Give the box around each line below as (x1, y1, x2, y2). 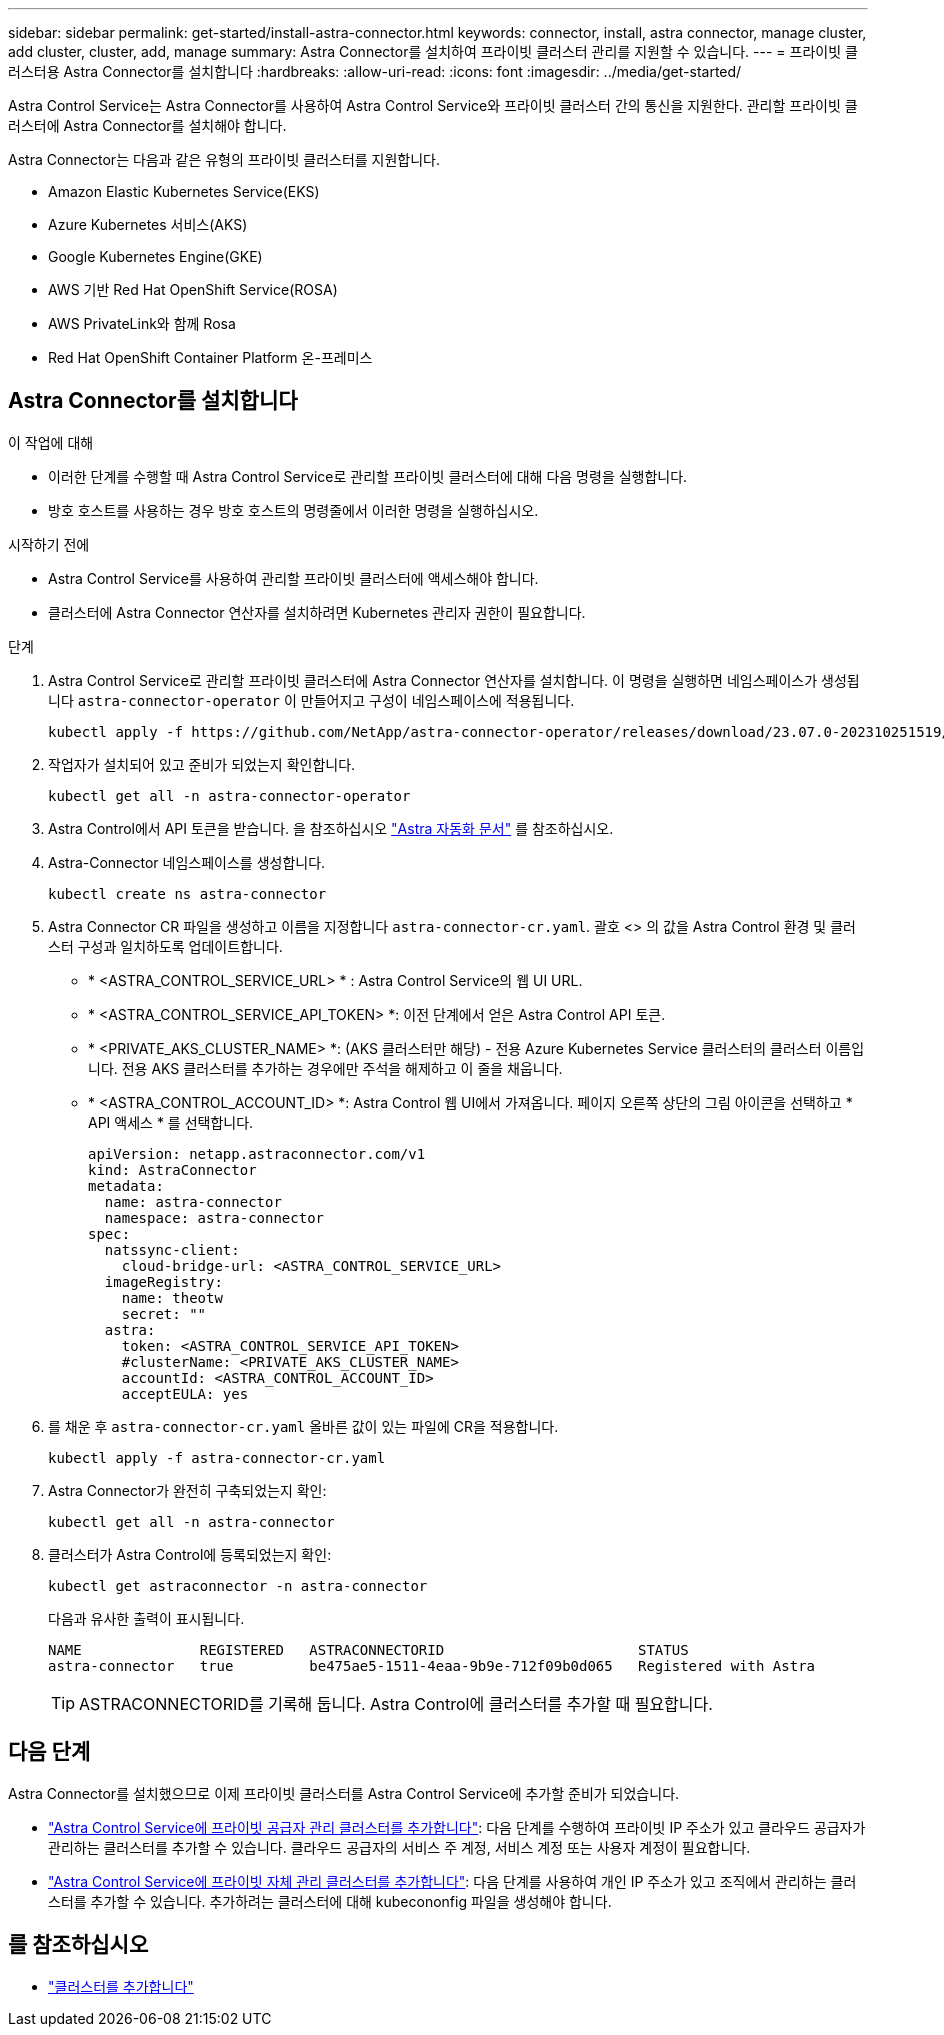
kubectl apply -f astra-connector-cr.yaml (48, 1449, 386, 1466)
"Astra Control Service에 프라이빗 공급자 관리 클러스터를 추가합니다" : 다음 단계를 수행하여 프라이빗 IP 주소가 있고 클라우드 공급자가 (48, 1818, 866, 1836)
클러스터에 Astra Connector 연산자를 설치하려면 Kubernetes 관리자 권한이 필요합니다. (48, 603, 586, 621)
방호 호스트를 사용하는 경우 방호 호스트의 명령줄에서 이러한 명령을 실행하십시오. (48, 501, 539, 519)
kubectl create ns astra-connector (48, 885, 327, 902)
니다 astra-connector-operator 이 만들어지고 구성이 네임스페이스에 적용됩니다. (48, 691, 575, 709)
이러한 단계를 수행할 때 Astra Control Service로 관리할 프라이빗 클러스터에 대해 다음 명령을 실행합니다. (48, 467, 688, 485)
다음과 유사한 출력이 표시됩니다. (48, 1609, 245, 1627)
